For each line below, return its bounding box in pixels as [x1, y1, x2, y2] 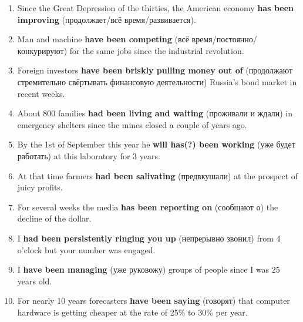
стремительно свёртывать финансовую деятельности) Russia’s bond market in [17, 75, 297, 88]
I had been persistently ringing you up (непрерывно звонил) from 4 [17, 232, 281, 244]
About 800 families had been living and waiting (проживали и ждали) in [17, 107, 292, 119]
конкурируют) [17, 44, 68, 56]
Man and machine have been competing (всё [17, 33, 189, 45]
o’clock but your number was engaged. [17, 243, 156, 256]
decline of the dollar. [17, 212, 92, 224]
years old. [17, 274, 52, 287]
